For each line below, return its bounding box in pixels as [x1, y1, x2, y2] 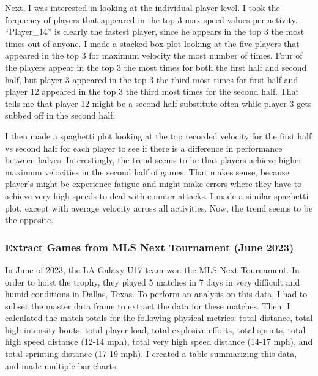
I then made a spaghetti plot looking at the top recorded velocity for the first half [5, 129, 312, 142]
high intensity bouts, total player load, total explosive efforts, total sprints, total [5, 323, 306, 336]
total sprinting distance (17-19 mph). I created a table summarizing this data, [5, 347, 297, 360]
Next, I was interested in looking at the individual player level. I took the [5, 1, 280, 13]
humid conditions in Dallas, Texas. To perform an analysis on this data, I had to [5, 287, 308, 300]
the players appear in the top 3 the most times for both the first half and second [5, 61, 307, 73]
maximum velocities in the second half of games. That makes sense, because [5, 165, 289, 178]
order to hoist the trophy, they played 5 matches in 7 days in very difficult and [5, 275, 300, 288]
